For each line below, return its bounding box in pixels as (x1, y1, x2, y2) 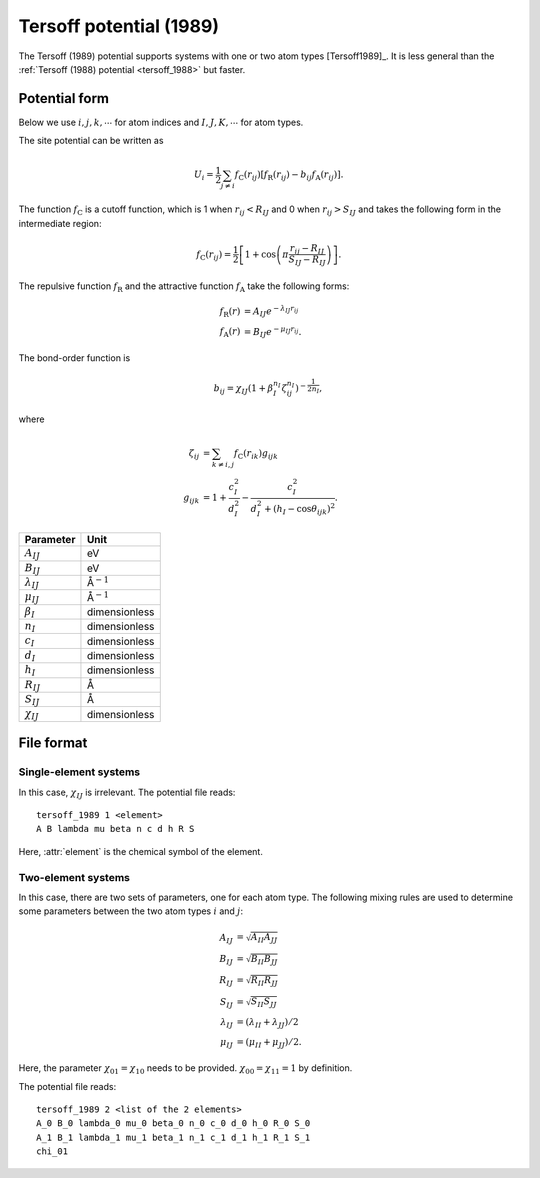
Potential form (18, 90, 110, 107)
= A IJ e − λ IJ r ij (243, 304, 299, 319)
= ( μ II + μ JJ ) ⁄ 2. (236, 1036, 302, 1050)
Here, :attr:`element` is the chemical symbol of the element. (18, 845, 264, 857)
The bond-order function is (18, 351, 131, 364)
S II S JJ (250, 996, 277, 1010)
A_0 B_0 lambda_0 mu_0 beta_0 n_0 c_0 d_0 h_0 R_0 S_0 (36, 1118, 311, 1129)
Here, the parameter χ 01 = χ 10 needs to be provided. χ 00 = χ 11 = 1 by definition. (18, 1062, 353, 1076)
